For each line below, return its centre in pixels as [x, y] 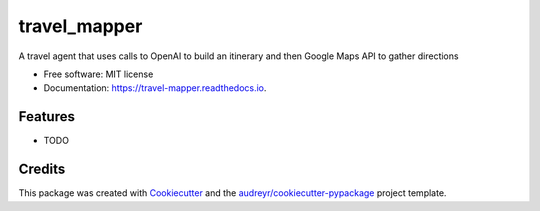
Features [46, 116]
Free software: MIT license [98, 74]
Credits [42, 169]
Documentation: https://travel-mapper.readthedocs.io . [155, 88]
